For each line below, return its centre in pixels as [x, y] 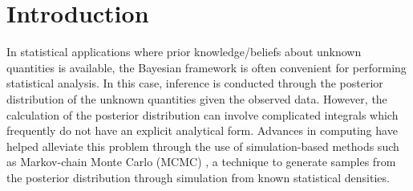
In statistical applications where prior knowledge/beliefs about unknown [184, 52]
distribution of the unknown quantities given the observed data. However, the [197, 98]
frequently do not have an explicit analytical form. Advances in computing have [202, 130]
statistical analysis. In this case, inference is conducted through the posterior [195, 83]
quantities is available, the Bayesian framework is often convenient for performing [206, 67]
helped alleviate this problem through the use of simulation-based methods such [203, 146]
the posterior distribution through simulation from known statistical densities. [198, 177]
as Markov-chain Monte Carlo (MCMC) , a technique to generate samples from [201, 162]
